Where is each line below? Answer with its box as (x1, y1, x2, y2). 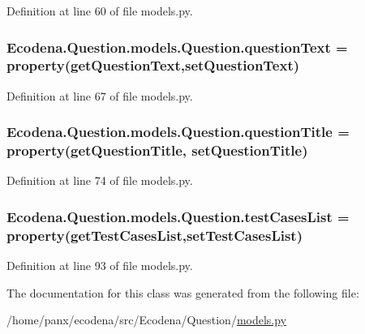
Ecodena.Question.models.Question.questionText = (6, 36, 348, 57)
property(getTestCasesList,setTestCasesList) (6, 225, 303, 245)
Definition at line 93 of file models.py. (6, 257, 193, 274)
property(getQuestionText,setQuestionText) (6, 55, 300, 75)
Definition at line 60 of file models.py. (6, 2, 193, 19)
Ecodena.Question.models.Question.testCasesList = (6, 206, 350, 226)
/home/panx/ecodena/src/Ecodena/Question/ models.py (6, 311, 287, 328)
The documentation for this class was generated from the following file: (6, 284, 359, 301)
